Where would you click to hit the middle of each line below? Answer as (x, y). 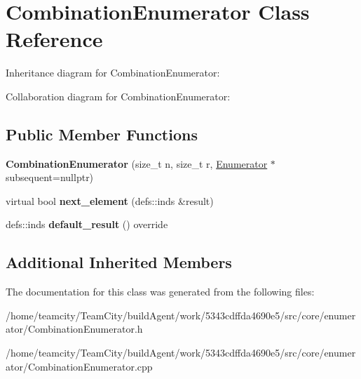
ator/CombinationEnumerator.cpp (79, 366)
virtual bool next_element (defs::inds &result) (110, 200)
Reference (54, 39)
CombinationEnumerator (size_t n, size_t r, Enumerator (137, 163)
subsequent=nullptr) (50, 177)
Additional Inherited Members (119, 262)
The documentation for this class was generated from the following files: (160, 292)
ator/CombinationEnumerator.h (74, 329)
